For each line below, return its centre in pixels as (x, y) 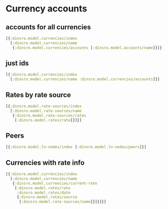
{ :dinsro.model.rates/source (47, 197)
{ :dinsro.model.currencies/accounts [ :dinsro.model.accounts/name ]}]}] (88, 48)
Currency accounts (47, 9)
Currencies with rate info (45, 162)
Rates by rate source (38, 95)
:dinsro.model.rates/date (44, 193)
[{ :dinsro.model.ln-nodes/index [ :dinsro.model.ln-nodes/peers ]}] (76, 147)
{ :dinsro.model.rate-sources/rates (49, 115)
